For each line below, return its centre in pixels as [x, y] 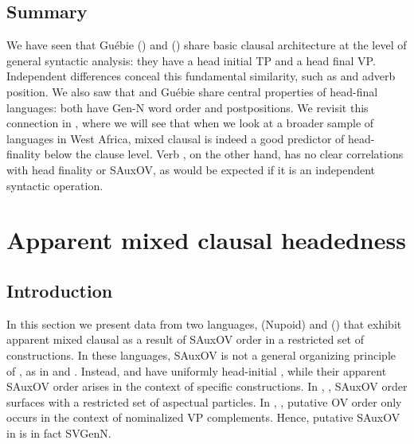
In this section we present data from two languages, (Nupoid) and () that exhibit [204, 323]
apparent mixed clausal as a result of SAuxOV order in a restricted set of [185, 339]
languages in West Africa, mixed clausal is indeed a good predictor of [176, 138]
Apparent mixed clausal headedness [206, 240]
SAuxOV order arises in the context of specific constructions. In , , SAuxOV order [207, 386]
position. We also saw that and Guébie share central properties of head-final [192, 91]
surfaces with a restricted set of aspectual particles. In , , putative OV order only [204, 401]
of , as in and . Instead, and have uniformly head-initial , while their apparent [197, 370]
